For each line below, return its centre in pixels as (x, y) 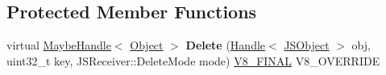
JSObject (307, 45)
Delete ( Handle (226, 45)
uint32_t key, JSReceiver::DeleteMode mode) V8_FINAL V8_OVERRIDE (193, 60)
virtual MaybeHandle (59, 45)
